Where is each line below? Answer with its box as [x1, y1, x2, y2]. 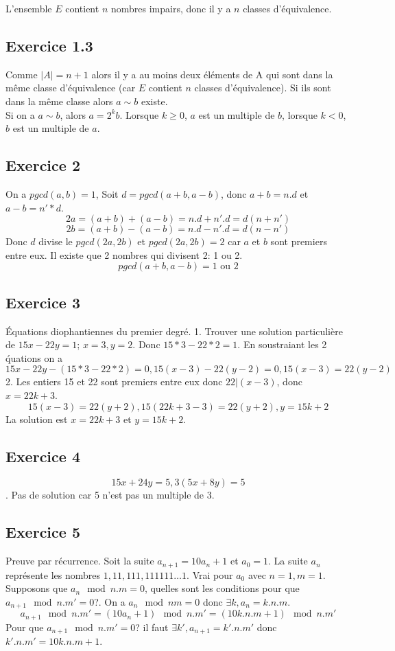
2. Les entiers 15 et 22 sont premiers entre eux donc [5, 374, 223, 389]
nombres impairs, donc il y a [110, 1, 231, 15]
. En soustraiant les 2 [237, 337, 327, 352]
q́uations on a [5, 350, 62, 365]
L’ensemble [5, 1, 52, 15]
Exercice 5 [5, 521, 80, 542]
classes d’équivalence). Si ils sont [194, 80, 331, 95]
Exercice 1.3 [5, 34, 93, 56]
